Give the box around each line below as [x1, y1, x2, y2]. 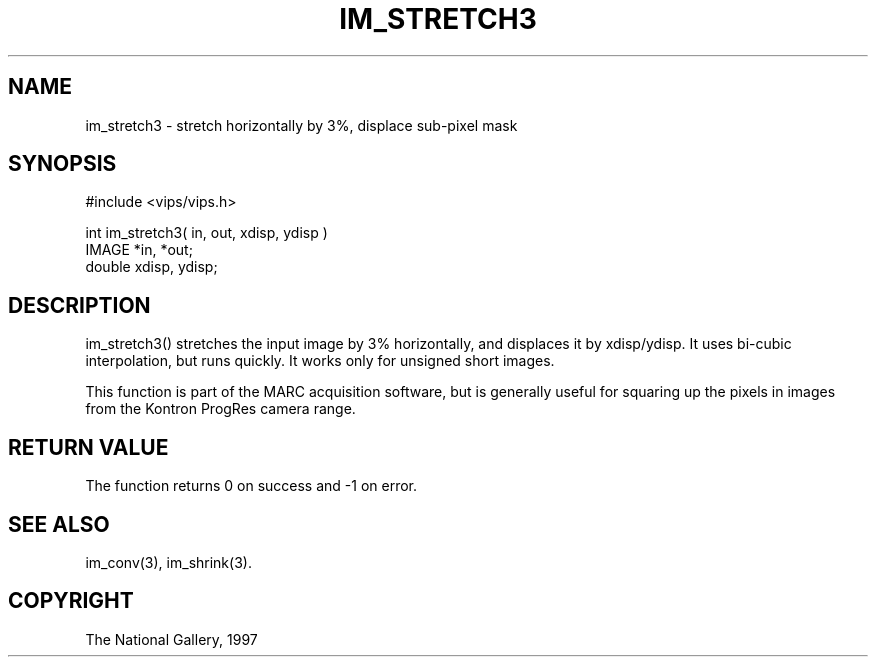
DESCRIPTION [8, 292, 151, 318]
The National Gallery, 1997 [85, 630, 258, 648]
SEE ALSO [8, 511, 110, 537]
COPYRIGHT [8, 588, 134, 614]
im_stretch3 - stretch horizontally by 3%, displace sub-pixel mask [85, 116, 518, 134]
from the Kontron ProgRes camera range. [85, 400, 356, 418]
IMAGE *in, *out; [85, 241, 193, 259]
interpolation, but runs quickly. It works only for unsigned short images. [85, 352, 555, 370]
